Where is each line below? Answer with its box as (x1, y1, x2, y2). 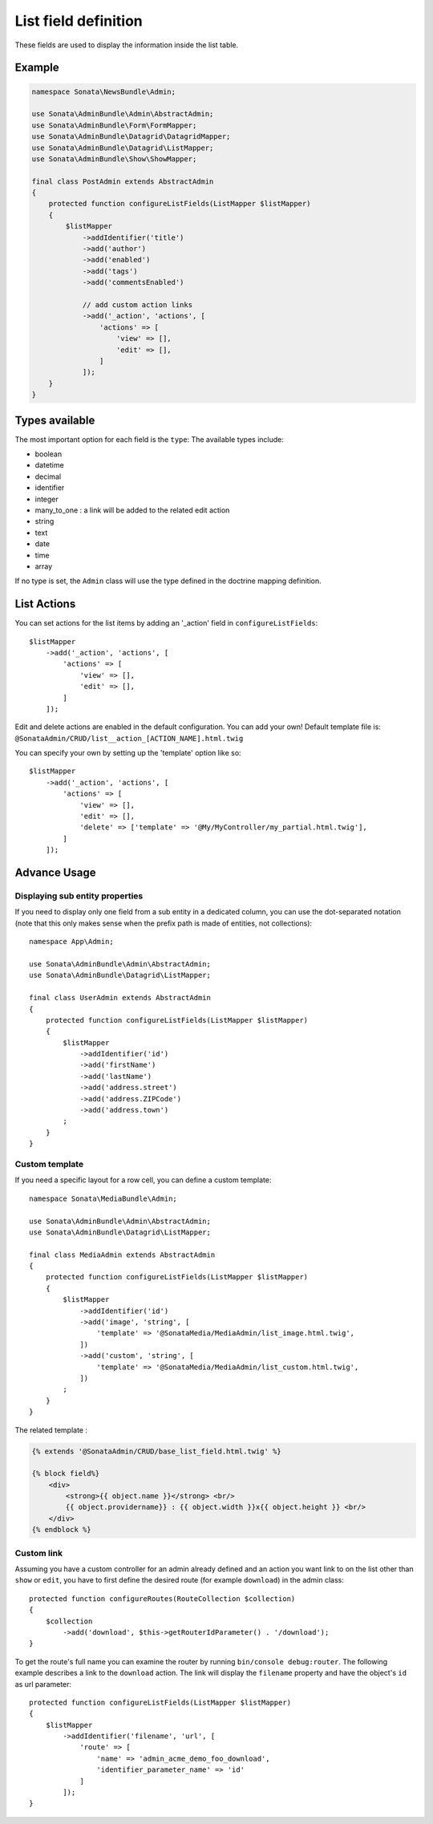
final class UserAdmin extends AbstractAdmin (29, 993, 212, 1003)
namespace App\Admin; (29, 937, 114, 946)
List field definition (14, 12, 144, 30)
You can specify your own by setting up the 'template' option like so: (14, 748, 241, 758)
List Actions (14, 598, 76, 611)
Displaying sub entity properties (14, 890, 144, 902)
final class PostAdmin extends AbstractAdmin (31, 176, 214, 186)
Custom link (14, 1547, 63, 1559)
